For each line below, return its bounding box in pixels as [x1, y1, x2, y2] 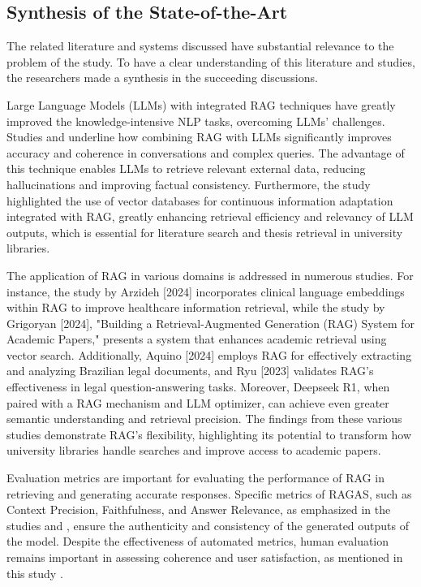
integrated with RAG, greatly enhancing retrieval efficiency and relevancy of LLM [6, 208, 414, 225]
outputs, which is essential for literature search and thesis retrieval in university [6, 223, 403, 240]
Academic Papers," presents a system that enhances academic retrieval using [6, 330, 387, 347]
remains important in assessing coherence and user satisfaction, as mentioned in [6, 549, 403, 566]
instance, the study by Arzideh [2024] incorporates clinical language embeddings [6, 283, 405, 300]
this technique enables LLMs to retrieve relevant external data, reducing [6, 160, 366, 177]
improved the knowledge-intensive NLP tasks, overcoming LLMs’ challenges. [6, 112, 385, 129]
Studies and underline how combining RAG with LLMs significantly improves [6, 128, 392, 145]
